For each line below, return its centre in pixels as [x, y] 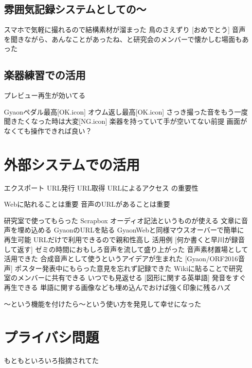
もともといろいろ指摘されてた [52, 360]
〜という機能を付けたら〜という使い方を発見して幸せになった [103, 303]
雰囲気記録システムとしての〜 [75, 9]
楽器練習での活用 [45, 75]
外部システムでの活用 [72, 164]
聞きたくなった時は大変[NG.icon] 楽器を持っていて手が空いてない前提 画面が [126, 121]
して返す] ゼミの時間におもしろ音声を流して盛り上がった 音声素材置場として [126, 249]
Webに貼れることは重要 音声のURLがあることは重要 [87, 204]
